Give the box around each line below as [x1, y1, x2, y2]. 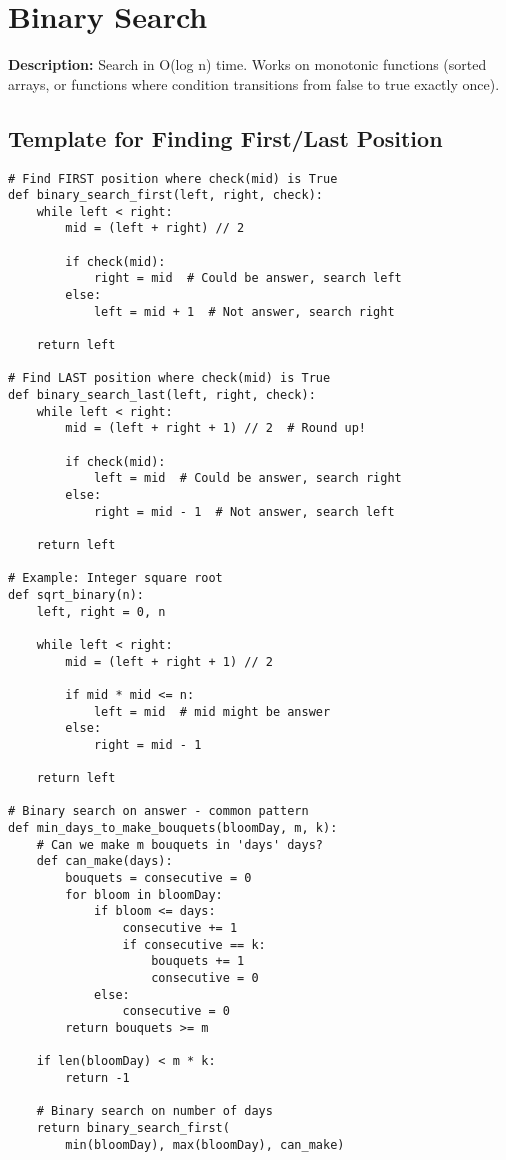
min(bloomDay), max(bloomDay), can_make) [65, 1137, 345, 1152]
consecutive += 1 [122, 921, 238, 936]
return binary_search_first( [36, 1120, 230, 1135]
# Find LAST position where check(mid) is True [8, 371, 331, 386]
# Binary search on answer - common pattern [8, 804, 309, 819]
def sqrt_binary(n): [8, 587, 145, 602]
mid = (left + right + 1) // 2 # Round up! [65, 421, 366, 436]
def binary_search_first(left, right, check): [8, 188, 323, 203]
